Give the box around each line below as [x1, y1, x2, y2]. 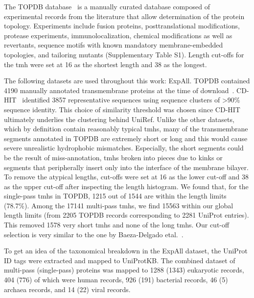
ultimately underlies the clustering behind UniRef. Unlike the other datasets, [4, 114, 234, 124]
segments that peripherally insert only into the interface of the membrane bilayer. [4, 162, 249, 172]
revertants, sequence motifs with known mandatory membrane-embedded [4, 40, 223, 50]
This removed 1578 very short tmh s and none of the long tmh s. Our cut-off [4, 220, 230, 230]
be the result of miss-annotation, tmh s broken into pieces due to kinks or [4, 152, 223, 162]
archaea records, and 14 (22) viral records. [4, 284, 131, 294]
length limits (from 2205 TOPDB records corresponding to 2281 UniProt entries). [4, 210, 249, 220]
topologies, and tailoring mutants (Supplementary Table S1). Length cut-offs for [4, 49, 244, 59]
